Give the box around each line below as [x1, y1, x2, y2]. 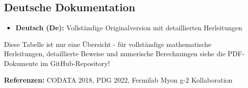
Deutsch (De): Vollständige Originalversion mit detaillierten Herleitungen [15, 22, 242, 33]
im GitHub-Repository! [40, 58, 110, 68]
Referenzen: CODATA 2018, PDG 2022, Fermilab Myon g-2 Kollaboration [4, 74, 233, 85]
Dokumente [4, 58, 38, 68]
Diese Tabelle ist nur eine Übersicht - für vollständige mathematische [4, 39, 211, 49]
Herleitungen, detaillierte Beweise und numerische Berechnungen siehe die [4, 48, 225, 59]
